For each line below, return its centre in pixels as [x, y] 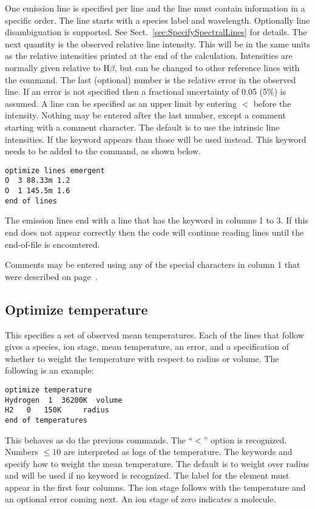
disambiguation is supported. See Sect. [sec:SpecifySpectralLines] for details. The [156, 32]
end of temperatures [46, 420]
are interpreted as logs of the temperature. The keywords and [178, 452]
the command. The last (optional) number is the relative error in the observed [151, 79]
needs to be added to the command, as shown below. [103, 151]
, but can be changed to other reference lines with [207, 67]
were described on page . [51, 276]
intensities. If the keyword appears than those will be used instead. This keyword [156, 139]
